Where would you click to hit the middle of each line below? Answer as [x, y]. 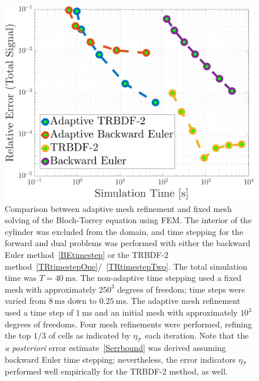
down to [82, 301]
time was [21, 278]
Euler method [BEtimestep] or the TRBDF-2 [87, 255]
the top [18, 335]
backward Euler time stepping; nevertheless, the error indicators [120, 359]
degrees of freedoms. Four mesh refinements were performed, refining [129, 324]
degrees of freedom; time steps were [181, 289]
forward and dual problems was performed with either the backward [128, 243]
